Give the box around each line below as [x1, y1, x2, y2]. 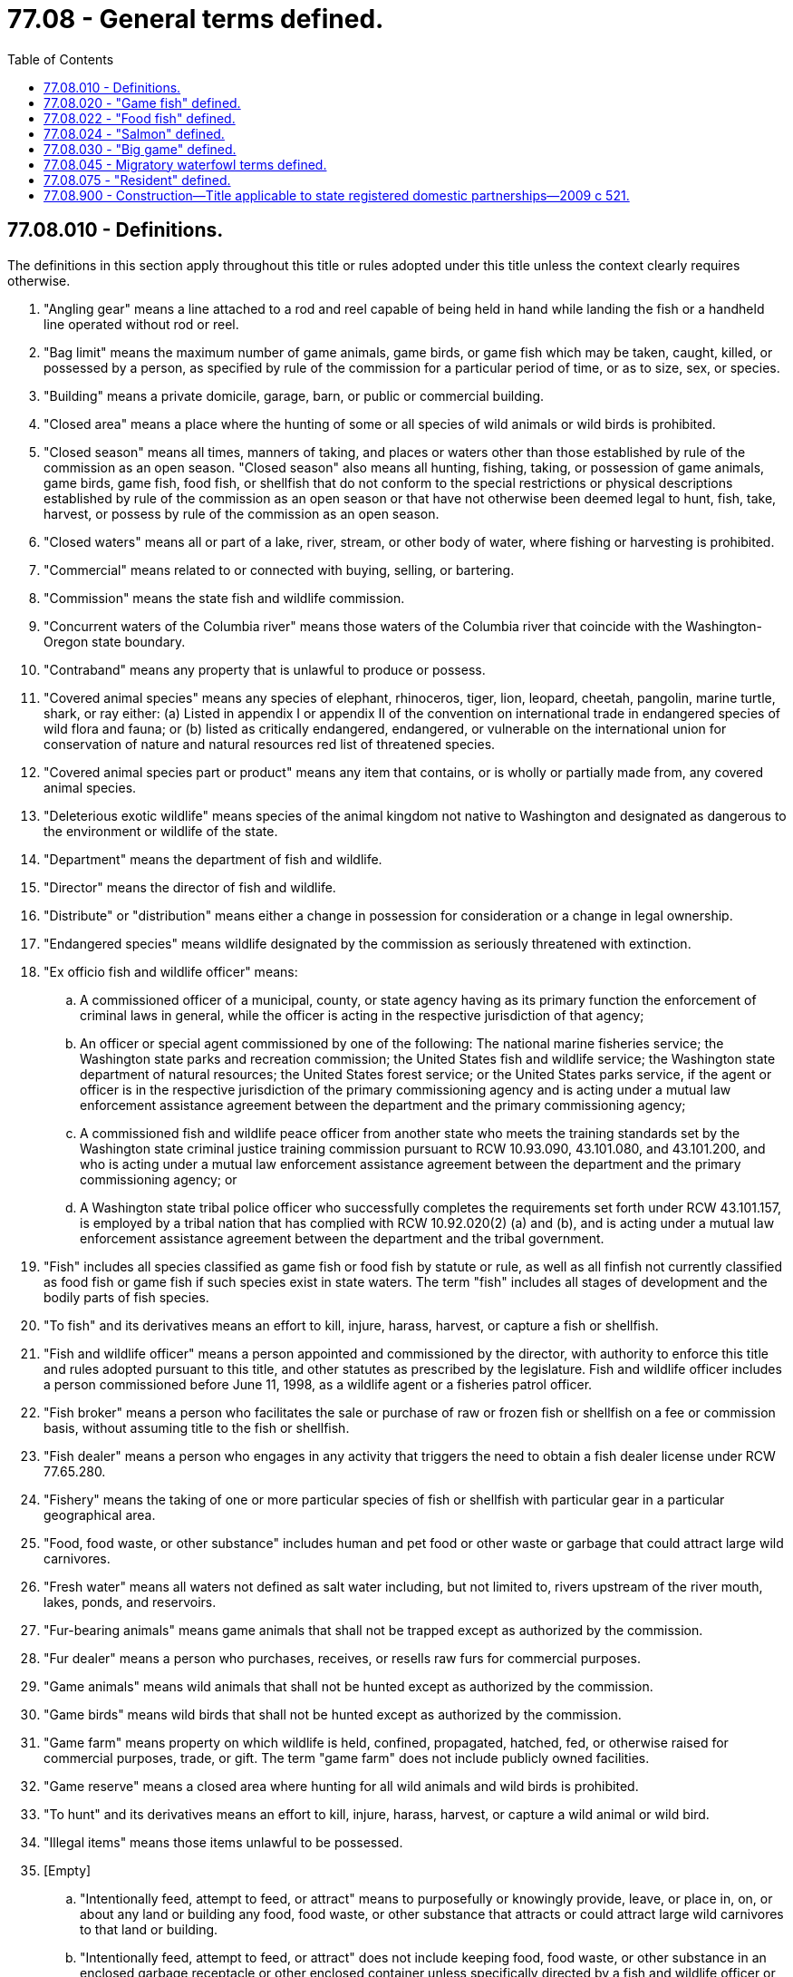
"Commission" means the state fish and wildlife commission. [44, 589, 405, 606]
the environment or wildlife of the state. [44, 823, 278, 839]
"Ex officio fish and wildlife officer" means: [44, 963, 298, 979]
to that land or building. [80, 1921, 218, 1937]
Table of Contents [7, 51, 114, 67]
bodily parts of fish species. [44, 1289, 209, 1305]
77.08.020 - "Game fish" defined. [44, 94, 241, 111]
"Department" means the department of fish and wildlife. [44, 851, 382, 867]
